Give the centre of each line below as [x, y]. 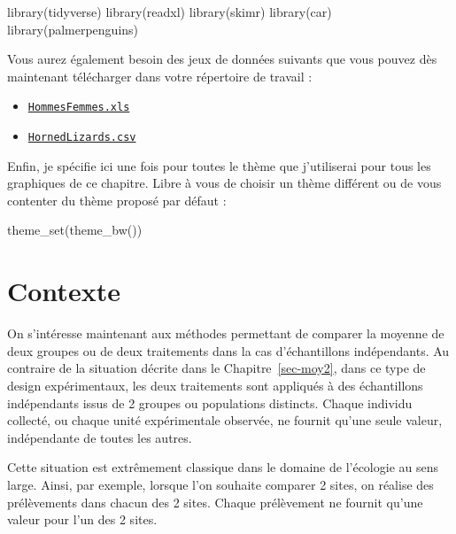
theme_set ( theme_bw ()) [75, 230]
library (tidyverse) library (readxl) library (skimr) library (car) [170, 12]
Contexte [64, 291]
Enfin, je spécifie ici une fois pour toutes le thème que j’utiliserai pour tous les [219, 165]
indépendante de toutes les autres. [100, 437]
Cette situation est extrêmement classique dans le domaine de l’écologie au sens [223, 467]
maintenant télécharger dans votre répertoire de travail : [160, 76]
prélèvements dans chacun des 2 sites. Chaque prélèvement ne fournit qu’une [215, 502]
